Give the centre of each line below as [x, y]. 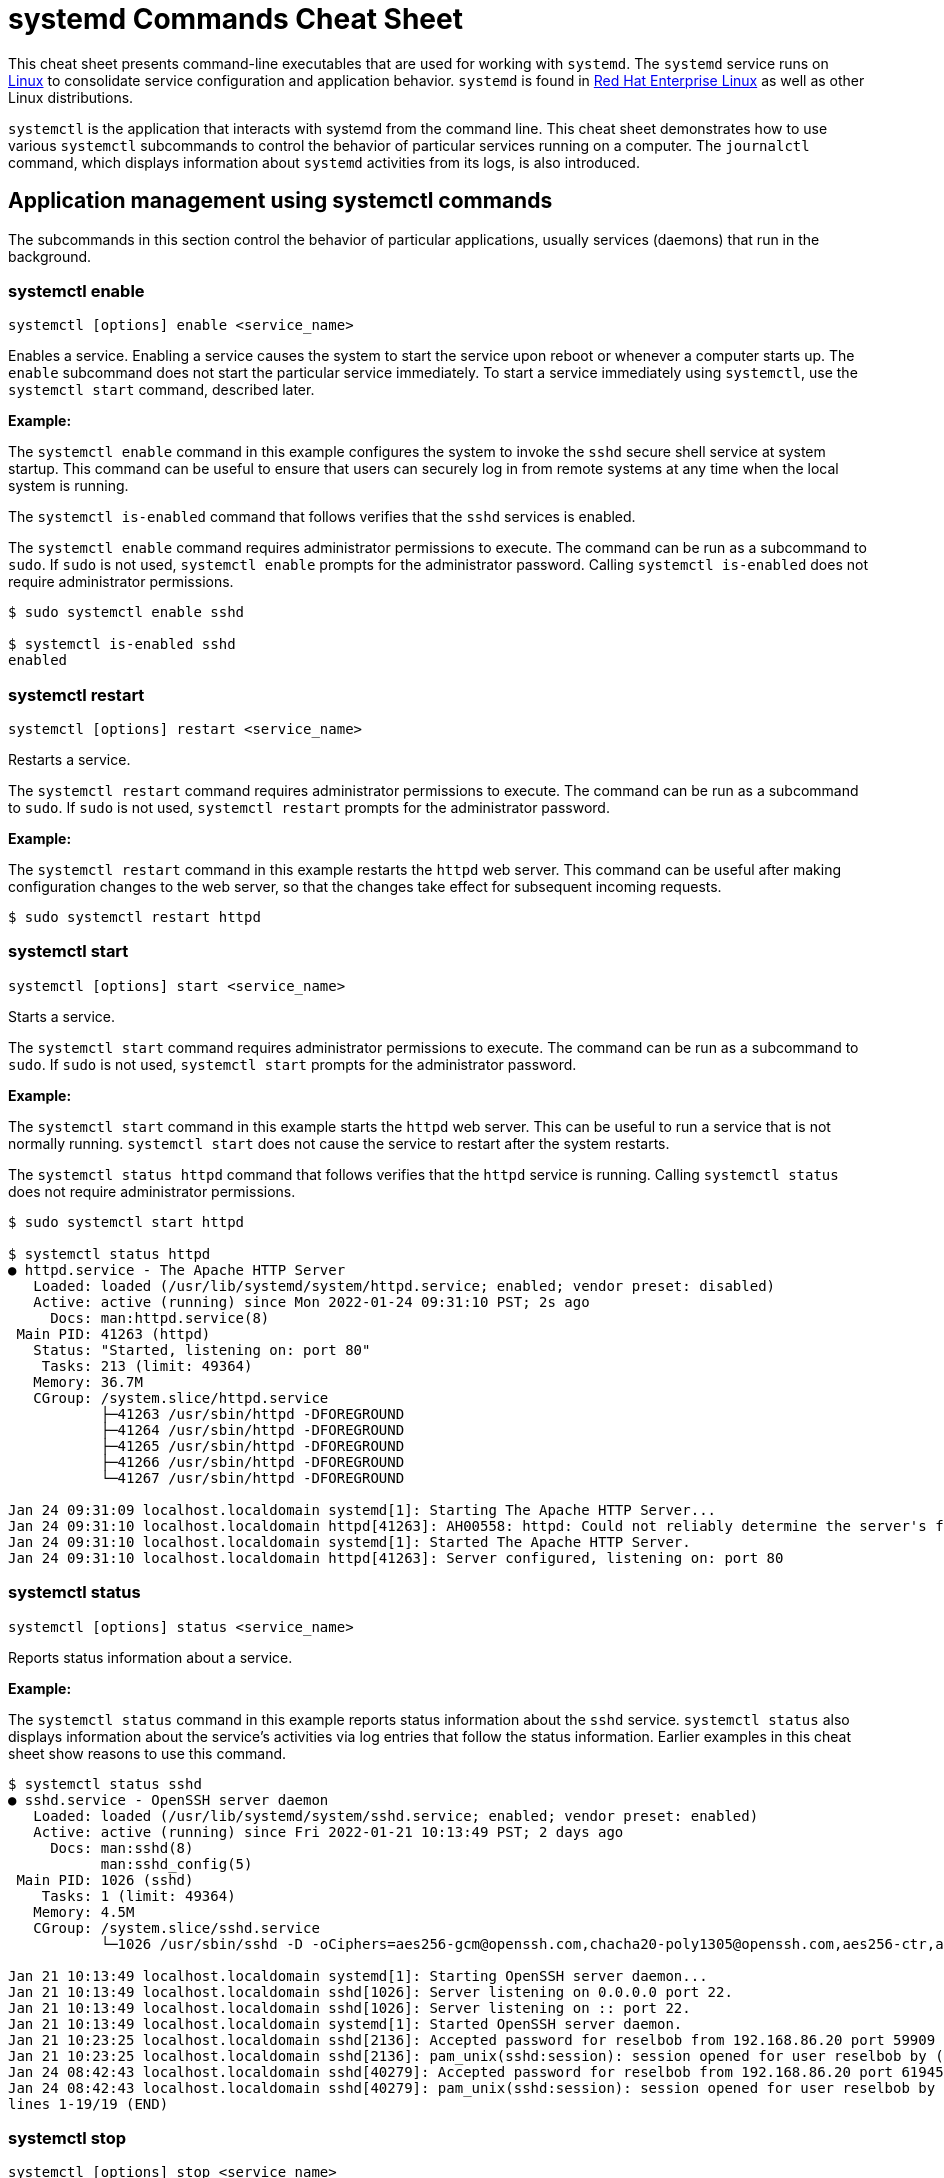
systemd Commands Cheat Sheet [235, 19]
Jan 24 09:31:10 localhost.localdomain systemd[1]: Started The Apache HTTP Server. [349, 1541]
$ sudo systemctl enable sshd [126, 612]
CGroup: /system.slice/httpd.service [181, 1397]
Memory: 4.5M [84, 1911]
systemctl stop [67, 2137]
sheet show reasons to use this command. [147, 1753]
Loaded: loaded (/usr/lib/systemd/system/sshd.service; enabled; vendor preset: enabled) [396, 1815]
